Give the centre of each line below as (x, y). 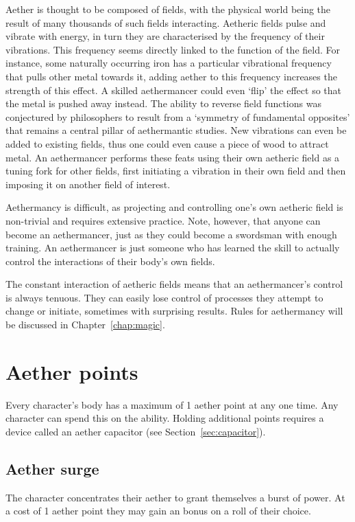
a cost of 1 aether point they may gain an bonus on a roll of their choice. (158, 511)
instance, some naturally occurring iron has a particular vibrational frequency (169, 63)
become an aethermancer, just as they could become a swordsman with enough (171, 234)
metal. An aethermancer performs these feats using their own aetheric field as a (173, 157)
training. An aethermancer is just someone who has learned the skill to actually (173, 248)
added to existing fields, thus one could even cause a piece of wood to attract (167, 143)
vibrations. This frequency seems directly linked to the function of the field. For (173, 49)
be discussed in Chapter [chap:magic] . (85, 325)
